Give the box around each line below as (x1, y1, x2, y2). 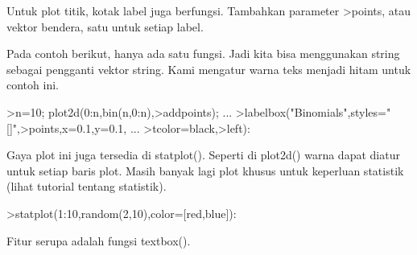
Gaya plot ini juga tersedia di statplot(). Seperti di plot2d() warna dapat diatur (6, 146, 400, 163)
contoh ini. (6, 76, 59, 93)
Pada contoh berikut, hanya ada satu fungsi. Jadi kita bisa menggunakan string (6, 45, 400, 62)
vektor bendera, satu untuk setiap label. (6, 18, 204, 35)
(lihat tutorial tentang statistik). (6, 178, 167, 195)
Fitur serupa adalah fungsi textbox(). (6, 232, 191, 249)
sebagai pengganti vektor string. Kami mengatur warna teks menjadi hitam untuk (6, 60, 411, 77)
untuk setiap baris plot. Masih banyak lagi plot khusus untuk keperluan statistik (6, 162, 404, 179)
